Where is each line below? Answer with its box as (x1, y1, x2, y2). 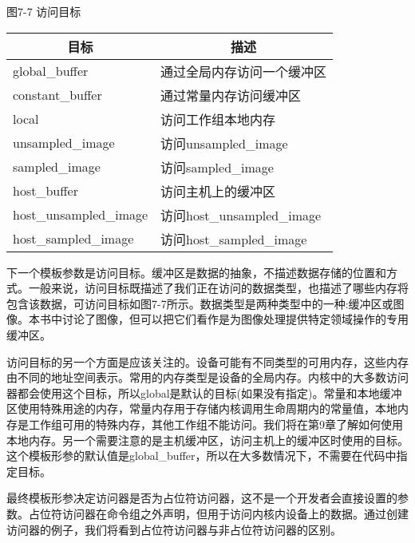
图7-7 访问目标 (6, 3, 81, 19)
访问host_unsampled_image (160, 205, 322, 224)
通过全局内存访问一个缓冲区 (160, 61, 327, 81)
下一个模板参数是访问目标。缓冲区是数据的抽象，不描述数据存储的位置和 (6, 264, 386, 280)
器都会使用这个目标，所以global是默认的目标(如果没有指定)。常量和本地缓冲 (6, 384, 402, 401)
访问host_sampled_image (160, 229, 307, 248)
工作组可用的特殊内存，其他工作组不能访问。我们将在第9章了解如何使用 (28, 415, 403, 432)
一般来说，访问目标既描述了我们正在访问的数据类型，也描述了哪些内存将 (28, 279, 409, 296)
